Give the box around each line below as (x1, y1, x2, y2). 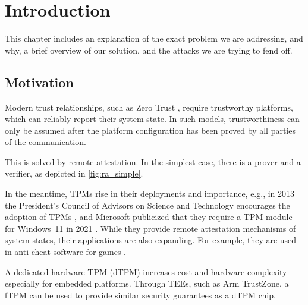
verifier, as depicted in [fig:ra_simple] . (5, 167, 143, 180)
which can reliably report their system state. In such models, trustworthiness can (5, 112, 300, 125)
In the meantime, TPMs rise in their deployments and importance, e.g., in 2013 (5, 187, 295, 200)
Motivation (5, 73, 74, 91)
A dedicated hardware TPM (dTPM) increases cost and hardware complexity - (5, 265, 293, 278)
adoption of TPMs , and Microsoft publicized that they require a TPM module (5, 210, 293, 223)
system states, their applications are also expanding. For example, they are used (5, 234, 297, 246)
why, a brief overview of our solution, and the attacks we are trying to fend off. (5, 43, 293, 56)
